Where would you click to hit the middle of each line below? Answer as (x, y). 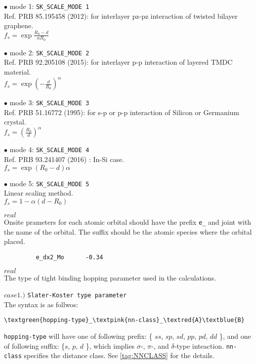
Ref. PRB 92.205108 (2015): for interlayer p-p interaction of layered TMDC (118, 62)
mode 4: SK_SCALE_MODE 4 (49, 149)
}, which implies (110, 345)
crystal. (15, 122)
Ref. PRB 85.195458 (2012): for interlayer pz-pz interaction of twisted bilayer (121, 16)
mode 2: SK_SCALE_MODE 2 (49, 52)
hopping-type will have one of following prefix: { (78, 336)
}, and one (235, 336)
